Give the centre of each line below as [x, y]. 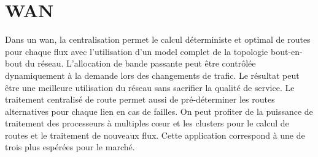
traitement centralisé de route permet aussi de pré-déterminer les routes [140, 99]
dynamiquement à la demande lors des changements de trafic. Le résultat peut [152, 75]
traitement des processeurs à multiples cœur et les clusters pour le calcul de [147, 123]
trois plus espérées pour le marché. [70, 147]
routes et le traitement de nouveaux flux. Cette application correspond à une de [155, 135]
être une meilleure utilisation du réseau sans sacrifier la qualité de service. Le [150, 87]
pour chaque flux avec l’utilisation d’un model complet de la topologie [137, 51]
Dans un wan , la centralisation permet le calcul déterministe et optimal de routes [158, 39]
